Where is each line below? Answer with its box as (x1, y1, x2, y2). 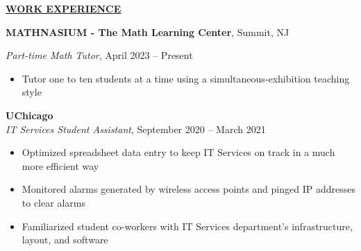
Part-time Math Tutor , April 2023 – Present (6, 48, 193, 62)
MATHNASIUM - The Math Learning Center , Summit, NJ (6, 24, 289, 39)
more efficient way (22, 158, 99, 173)
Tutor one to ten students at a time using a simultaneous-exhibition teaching (22, 71, 350, 85)
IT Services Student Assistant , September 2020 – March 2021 (6, 121, 266, 136)
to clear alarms (22, 195, 85, 209)
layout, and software (22, 232, 108, 247)
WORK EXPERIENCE (6, 1, 121, 15)
